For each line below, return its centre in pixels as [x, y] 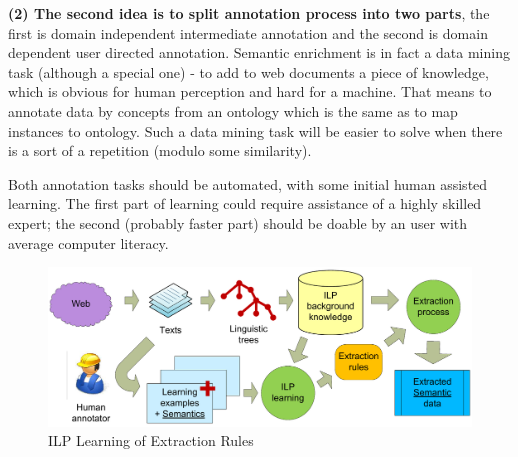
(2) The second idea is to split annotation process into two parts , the [249, 13]
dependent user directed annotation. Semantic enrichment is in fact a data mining [259, 52]
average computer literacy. [88, 242]
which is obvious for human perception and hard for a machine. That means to [250, 91]
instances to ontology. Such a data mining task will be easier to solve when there [255, 130]
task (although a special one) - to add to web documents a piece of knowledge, [248, 71]
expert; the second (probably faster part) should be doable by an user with [238, 222]
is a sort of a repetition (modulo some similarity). [160, 150]
